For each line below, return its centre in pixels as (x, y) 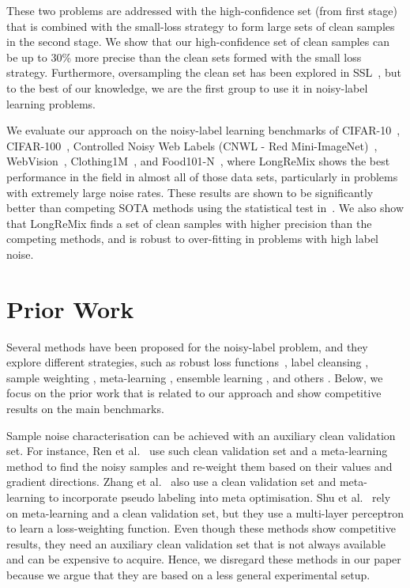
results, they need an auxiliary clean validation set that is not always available (196, 543)
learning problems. (51, 103)
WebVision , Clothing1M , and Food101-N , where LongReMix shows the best (198, 161)
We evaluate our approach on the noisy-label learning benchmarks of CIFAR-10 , (203, 130)
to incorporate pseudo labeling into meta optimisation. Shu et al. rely (220, 497)
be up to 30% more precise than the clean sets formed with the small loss (184, 57)
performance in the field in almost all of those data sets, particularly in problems (202, 176)
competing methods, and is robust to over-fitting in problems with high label (193, 239)
